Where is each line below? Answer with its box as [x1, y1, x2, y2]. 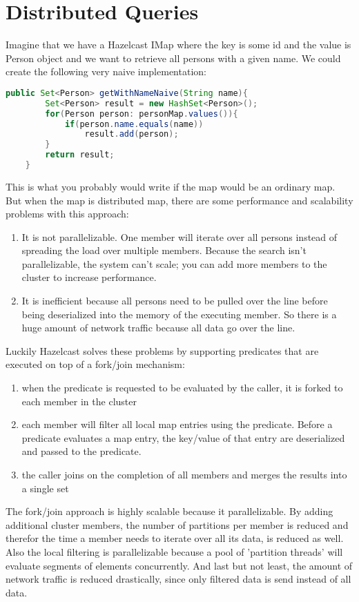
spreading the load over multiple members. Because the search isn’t [21, 243, 307, 258]
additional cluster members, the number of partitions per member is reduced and [6, 517, 349, 532]
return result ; [45, 150, 115, 160]
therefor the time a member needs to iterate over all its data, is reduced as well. [6, 531, 344, 545]
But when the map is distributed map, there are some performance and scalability [6, 193, 353, 207]
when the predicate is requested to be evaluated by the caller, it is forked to [21, 380, 343, 395]
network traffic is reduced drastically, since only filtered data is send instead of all [6, 572, 351, 586]
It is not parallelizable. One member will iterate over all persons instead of [21, 229, 338, 244]
